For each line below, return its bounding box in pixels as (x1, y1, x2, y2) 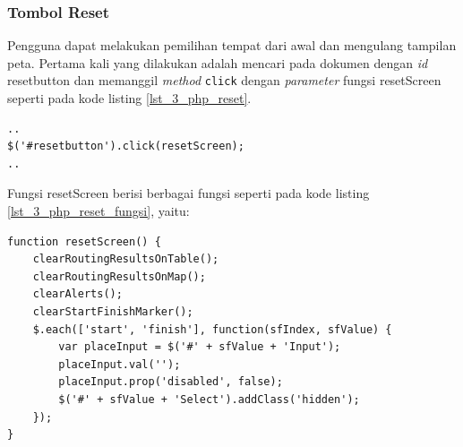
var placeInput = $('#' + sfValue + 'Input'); (58, 340, 341, 354)
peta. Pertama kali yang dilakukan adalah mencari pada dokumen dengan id (7, 53, 428, 72)
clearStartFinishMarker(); (32, 305, 193, 318)
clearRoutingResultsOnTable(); (32, 253, 219, 266)
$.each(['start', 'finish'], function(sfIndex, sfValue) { (32, 322, 392, 336)
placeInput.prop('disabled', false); (58, 375, 283, 389)
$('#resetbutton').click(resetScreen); (7, 140, 244, 153)
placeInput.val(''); (58, 357, 181, 371)
